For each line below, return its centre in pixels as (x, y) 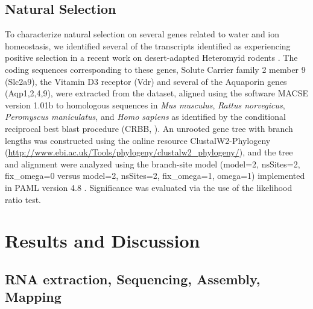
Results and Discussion (103, 241)
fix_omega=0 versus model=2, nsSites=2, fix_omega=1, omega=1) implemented (155, 176)
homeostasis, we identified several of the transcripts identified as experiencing (148, 45)
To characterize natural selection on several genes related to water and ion (142, 34)
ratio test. (23, 199)
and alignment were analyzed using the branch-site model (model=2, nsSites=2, (153, 164)
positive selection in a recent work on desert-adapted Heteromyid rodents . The (151, 58)
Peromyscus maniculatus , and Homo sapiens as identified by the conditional (145, 117)
